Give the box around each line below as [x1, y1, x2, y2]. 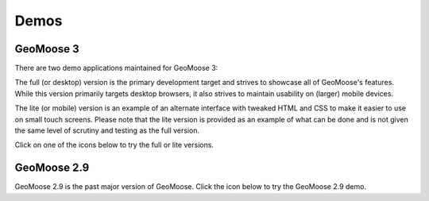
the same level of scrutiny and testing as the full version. [14, 126, 200, 135]
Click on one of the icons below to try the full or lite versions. [14, 140, 214, 150]
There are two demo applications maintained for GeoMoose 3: [14, 64, 218, 73]
